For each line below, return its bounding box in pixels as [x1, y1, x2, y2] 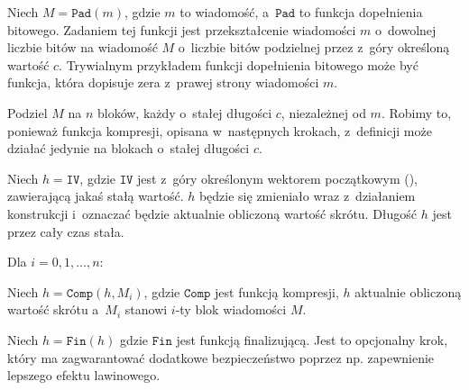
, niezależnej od [280, 103, 366, 122]
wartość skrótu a [7, 300, 99, 319]
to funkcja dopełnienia [299, 3, 423, 21]
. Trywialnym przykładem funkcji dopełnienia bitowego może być [59, 55, 418, 74]
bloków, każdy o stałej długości [97, 103, 272, 122]
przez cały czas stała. [7, 222, 124, 240]
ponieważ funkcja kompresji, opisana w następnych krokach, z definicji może [7, 121, 432, 140]
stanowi [124, 300, 168, 319]
